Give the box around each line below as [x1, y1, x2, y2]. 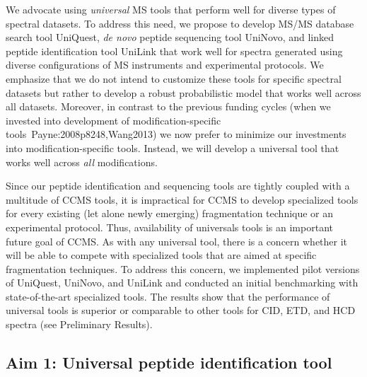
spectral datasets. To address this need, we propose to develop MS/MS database [6, 16, 354, 30]
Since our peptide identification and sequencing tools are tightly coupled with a [6, 178, 350, 193]
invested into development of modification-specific [6, 112, 221, 127]
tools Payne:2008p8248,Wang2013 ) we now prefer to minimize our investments [6, 127, 346, 141]
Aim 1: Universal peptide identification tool [6, 352, 332, 373]
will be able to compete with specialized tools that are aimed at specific [6, 248, 317, 262]
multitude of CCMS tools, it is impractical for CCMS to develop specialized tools [6, 192, 359, 207]
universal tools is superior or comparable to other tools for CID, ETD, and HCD [6, 303, 356, 318]
